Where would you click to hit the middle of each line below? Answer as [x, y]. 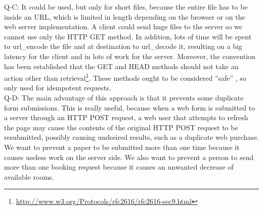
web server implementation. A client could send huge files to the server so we [123, 27]
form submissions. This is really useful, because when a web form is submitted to [130, 107]
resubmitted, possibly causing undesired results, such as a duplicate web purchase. [131, 137]
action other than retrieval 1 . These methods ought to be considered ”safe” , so [125, 77]
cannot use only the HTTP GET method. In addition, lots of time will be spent [128, 36]
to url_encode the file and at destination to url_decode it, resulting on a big [123, 46]
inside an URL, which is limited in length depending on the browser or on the [125, 16]
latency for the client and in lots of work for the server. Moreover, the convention [130, 56]
